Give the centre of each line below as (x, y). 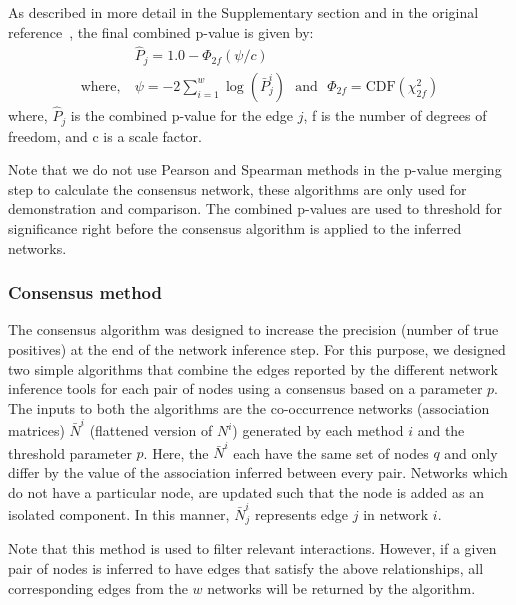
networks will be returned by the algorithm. (341, 587)
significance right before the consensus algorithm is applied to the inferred (235, 227)
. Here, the (176, 452)
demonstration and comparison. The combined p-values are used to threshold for (255, 208)
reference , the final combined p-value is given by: (161, 31)
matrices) (36, 430)
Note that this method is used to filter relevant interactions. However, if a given (252, 548)
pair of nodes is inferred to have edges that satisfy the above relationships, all (246, 567)
